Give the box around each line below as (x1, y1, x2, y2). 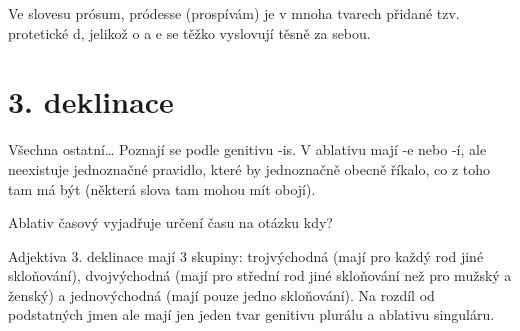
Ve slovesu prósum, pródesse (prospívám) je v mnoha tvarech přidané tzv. (8, 3, 460, 23)
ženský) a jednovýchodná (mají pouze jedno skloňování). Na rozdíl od (8, 284, 435, 305)
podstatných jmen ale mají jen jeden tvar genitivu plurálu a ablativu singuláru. (8, 304, 495, 325)
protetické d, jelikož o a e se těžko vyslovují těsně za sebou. (8, 22, 371, 43)
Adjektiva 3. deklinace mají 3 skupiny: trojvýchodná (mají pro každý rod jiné (8, 245, 484, 266)
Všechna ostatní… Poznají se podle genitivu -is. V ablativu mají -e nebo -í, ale (8, 139, 487, 160)
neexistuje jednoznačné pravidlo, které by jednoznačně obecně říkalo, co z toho (8, 158, 491, 179)
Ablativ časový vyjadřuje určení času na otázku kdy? (8, 212, 333, 233)
